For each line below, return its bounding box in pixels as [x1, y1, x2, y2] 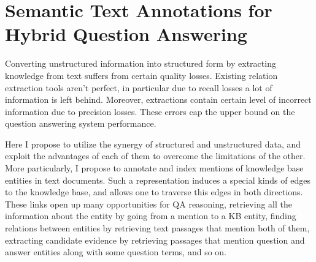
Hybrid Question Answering [5, 21, 247, 47]
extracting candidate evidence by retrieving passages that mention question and [5, 233, 305, 246]
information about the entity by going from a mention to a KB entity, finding [5, 209, 296, 222]
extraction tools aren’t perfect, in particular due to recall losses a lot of [5, 81, 272, 94]
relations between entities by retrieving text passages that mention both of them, [5, 222, 310, 234]
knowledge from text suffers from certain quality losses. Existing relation [5, 69, 278, 81]
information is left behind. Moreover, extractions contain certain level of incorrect [5, 93, 312, 106]
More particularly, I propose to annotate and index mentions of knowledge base [5, 162, 304, 174]
